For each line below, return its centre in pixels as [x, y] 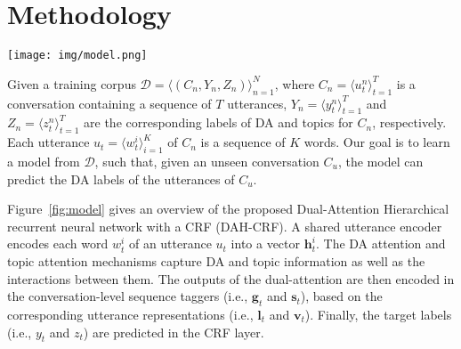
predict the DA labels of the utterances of [121, 179]
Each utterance [49, 142]
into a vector [266, 243]
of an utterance [170, 243]
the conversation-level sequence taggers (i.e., [128, 296]
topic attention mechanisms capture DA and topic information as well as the [216, 260]
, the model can [380, 161]
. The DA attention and [380, 243]
